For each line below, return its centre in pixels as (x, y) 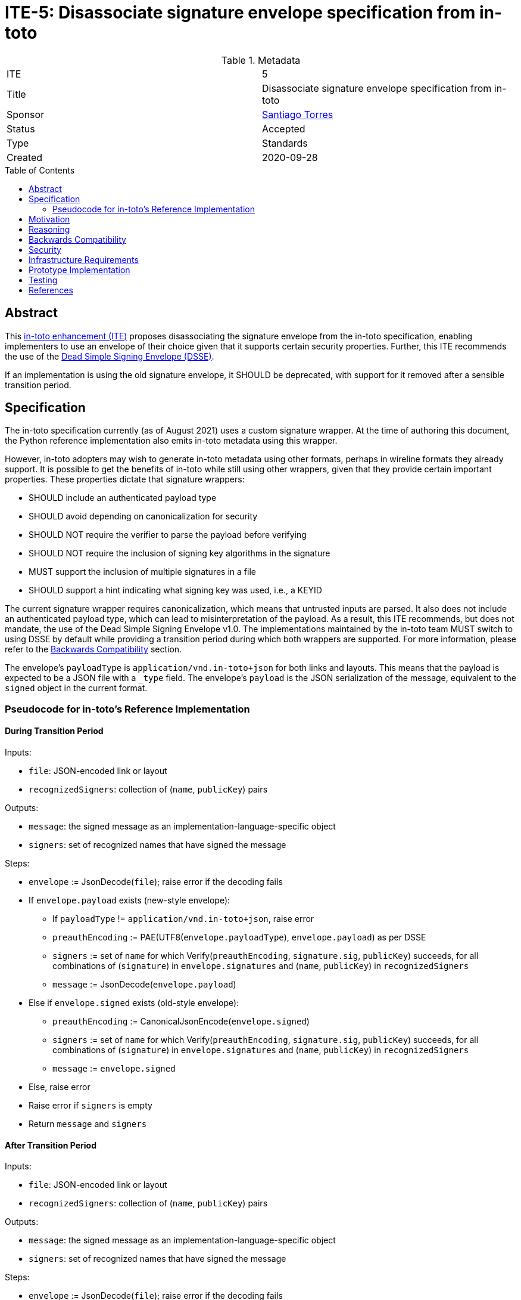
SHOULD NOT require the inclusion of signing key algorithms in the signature (180, 553)
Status (21, 129)
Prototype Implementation (79, 270)
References (51, 290)
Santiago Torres (298, 114)
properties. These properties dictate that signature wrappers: (125, 479)
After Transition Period (51, 1145)
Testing (43, 280)
